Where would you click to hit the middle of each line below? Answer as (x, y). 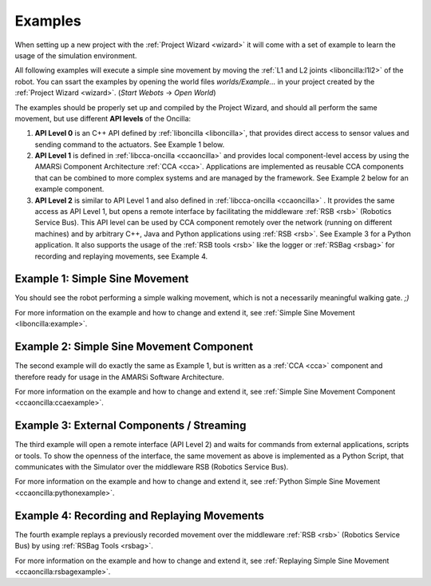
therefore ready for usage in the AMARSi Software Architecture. (119, 377)
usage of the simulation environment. (76, 55)
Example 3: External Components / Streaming (130, 426)
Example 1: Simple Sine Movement (102, 279)
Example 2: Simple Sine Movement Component (134, 347)
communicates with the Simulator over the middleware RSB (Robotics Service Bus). (152, 467)
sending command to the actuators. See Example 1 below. (130, 145)
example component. (69, 189)
